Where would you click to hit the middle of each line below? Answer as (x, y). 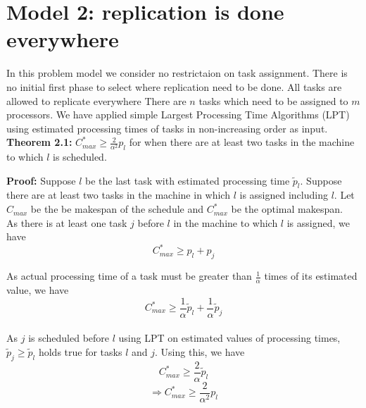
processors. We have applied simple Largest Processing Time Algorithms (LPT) (178, 115)
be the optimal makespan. (287, 209)
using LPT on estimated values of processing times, (229, 338)
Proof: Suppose (41, 180)
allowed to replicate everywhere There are (96, 100)
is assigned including (284, 195)
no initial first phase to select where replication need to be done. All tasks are (174, 86)
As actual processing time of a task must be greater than (129, 276)
